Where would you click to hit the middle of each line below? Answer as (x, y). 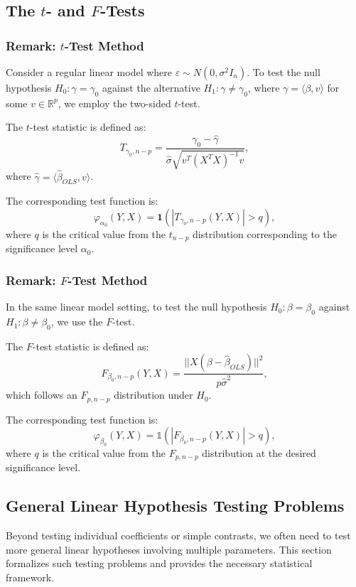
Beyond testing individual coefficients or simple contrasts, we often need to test (178, 535)
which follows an (42, 395)
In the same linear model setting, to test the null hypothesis (136, 307)
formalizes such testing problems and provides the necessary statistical (159, 563)
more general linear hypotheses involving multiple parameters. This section (169, 549)
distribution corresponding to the (265, 234)
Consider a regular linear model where (89, 72)
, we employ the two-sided (114, 103)
